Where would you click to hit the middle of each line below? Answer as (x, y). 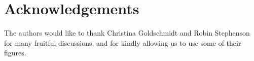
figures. (15, 53)
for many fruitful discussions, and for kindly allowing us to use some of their (123, 42)
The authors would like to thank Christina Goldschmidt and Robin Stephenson (127, 33)
